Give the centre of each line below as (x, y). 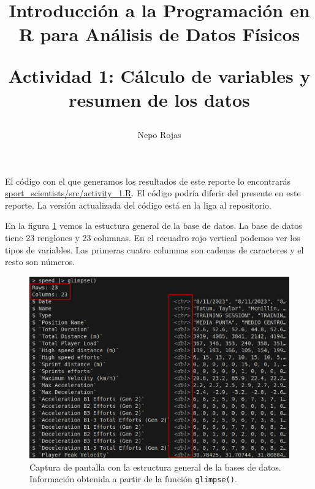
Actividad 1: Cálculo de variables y (159, 75)
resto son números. (40, 262)
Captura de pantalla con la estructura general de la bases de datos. (155, 467)
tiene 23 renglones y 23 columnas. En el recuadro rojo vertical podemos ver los (153, 237)
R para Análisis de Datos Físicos (159, 34)
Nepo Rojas (159, 134)
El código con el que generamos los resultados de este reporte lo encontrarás (148, 181)
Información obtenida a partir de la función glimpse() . (133, 479)
